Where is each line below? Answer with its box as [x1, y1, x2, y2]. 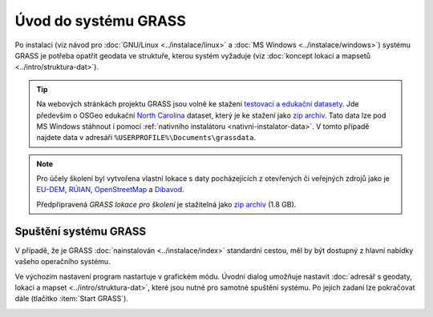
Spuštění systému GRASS [14, 224, 147, 238]
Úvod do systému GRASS [14, 12, 186, 30]
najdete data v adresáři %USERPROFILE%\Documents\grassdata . [36, 133, 257, 142]
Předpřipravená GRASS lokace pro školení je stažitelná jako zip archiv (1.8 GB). [36, 199, 297, 209]
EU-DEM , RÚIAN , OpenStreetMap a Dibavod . [36, 185, 184, 195]
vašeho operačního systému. [14, 257, 111, 267]
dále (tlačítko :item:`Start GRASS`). [14, 294, 128, 303]
